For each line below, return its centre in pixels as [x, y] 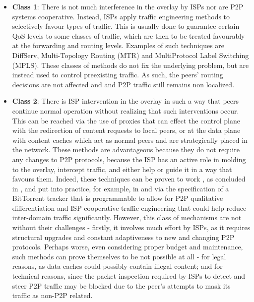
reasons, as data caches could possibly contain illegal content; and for [117, 266]
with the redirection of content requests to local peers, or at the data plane [126, 130]
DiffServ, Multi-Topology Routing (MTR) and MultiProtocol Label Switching [130, 55]
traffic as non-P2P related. [52, 295]
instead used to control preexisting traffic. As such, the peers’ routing [118, 75]
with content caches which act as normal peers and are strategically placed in [130, 140]
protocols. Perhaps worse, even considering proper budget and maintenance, [127, 247]
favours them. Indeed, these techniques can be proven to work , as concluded [129, 179]
